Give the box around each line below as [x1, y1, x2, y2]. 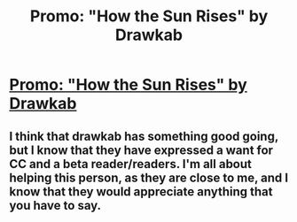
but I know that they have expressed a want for [9, 142, 273, 157]
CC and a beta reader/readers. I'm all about [9, 157, 253, 172]
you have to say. [9, 197, 102, 213]
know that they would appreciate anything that [9, 184, 273, 199]
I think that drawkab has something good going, [9, 128, 279, 143]
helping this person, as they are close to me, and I [9, 170, 289, 185]
